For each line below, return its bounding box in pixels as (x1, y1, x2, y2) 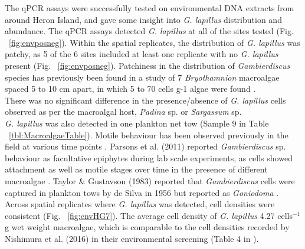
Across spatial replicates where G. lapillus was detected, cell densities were (5, 198, 275, 210)
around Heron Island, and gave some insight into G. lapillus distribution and (5, 13, 282, 25)
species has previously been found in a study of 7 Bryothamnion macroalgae (5, 71, 280, 83)
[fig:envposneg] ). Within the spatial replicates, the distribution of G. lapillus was (9, 36, 300, 48)
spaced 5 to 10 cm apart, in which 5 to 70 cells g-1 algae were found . (5, 82, 256, 95)
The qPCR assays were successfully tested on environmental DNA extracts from (5, 2, 294, 14)
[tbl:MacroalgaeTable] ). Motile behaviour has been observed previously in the (9, 128, 288, 141)
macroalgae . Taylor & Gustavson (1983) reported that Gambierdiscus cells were (5, 174, 295, 187)
